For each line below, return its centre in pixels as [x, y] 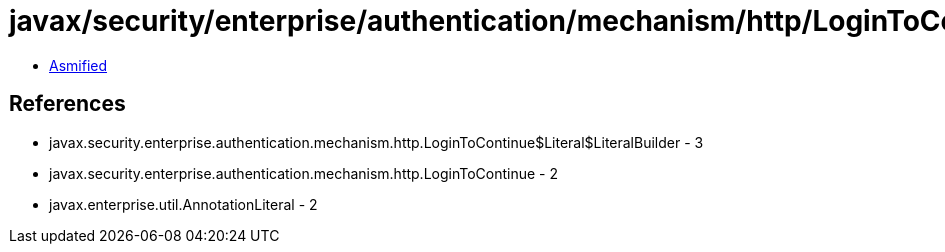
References [67, 104]
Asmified [78, 65]
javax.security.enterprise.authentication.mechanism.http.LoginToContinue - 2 [304, 173]
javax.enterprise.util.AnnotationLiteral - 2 [183, 204]
